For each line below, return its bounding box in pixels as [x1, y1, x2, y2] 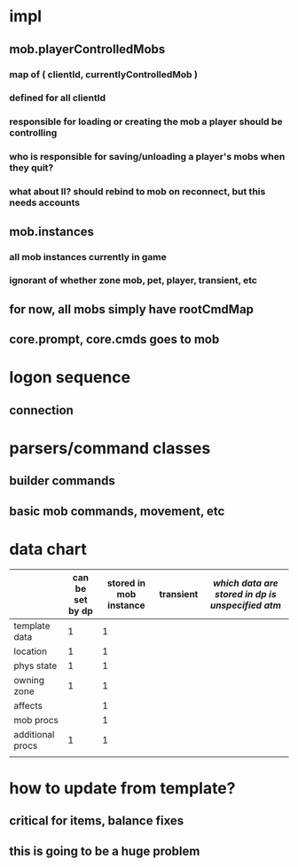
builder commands [9, 473, 115, 489]
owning [13, 674, 44, 686]
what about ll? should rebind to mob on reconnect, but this [9, 185, 266, 198]
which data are [212, 577, 278, 589]
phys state [13, 659, 58, 672]
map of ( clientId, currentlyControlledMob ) [9, 68, 198, 81]
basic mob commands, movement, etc [9, 503, 225, 518]
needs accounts [9, 197, 81, 209]
